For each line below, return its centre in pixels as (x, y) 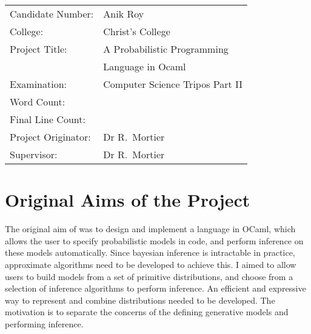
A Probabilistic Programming (166, 49)
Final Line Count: (48, 119)
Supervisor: (34, 154)
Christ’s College (137, 31)
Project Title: (38, 49)
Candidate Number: (52, 14)
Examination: (38, 84)
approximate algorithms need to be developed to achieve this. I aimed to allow (151, 264)
